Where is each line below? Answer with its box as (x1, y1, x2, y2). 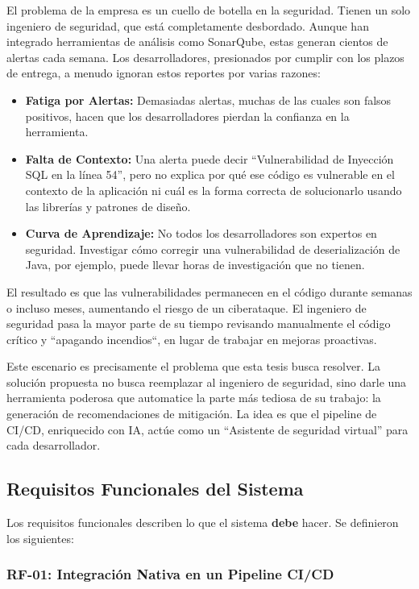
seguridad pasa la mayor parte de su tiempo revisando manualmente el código (6, 315, 391, 332)
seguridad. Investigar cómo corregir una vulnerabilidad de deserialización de (25, 240, 400, 257)
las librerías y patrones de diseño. (25, 197, 191, 214)
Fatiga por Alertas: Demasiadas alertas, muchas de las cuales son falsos (25, 91, 392, 108)
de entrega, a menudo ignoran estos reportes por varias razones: (6, 64, 321, 81)
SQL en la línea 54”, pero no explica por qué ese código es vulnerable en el (25, 166, 395, 183)
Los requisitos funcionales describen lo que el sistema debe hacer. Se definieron (6, 514, 399, 531)
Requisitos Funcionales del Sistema (6, 476, 304, 501)
